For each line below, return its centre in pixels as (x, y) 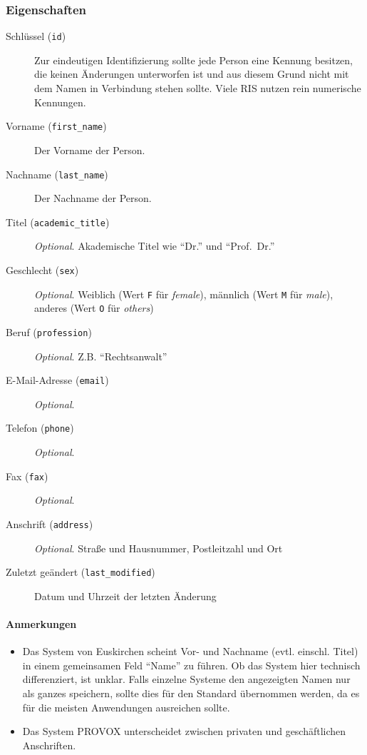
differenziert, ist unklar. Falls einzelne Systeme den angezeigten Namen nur (186, 679)
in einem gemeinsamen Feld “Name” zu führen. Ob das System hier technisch (191, 665)
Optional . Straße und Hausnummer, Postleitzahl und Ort (159, 548)
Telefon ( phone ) (40, 428)
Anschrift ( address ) (50, 523)
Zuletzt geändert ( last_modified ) (81, 572)
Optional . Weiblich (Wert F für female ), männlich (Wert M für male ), (184, 294)
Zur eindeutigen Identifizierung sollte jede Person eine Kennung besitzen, (194, 60)
